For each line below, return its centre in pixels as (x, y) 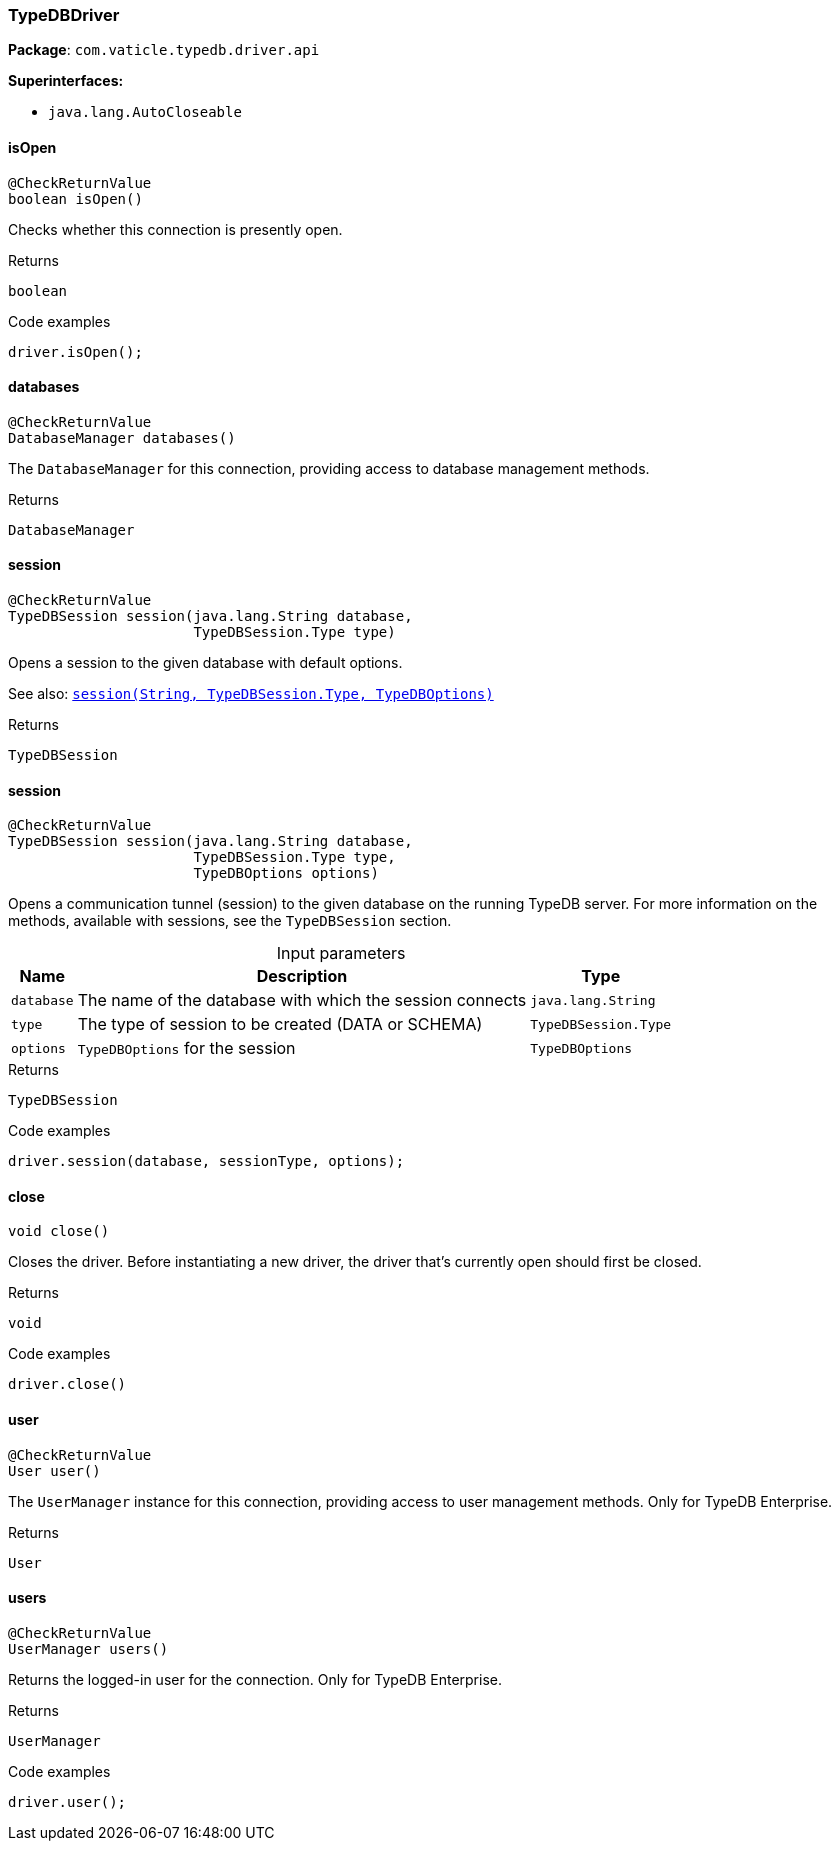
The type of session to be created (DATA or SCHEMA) (280, 1024)
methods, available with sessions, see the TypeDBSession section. (230, 921)
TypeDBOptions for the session (186, 1048)
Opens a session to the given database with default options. (205, 663)
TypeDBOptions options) (286, 873)
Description (302, 976)
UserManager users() (88, 1648)
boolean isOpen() (75, 198)
